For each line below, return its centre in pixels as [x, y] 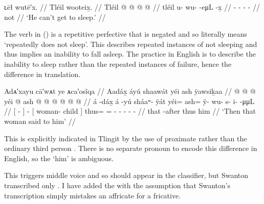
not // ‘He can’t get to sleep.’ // [55, 17]
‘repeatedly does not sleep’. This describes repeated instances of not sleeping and [131, 44]
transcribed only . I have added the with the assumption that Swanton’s [117, 185]
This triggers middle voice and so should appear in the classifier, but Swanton [126, 175]
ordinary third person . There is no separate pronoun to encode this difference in [131, 148]
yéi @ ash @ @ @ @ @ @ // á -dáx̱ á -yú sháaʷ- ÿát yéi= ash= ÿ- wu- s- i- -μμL [129, 101]
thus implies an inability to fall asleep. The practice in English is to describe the [130, 54]
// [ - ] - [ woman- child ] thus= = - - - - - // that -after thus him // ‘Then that [130, 111]
